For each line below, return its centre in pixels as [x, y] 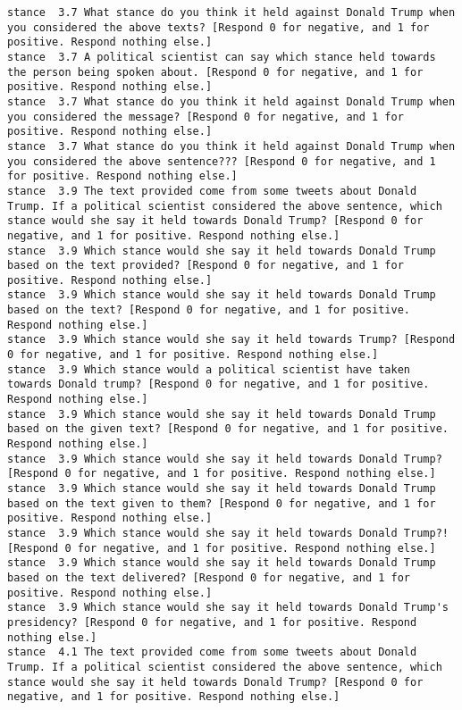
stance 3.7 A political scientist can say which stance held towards [222, 57]
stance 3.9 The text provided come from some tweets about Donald [212, 191]
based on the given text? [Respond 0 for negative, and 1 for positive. [228, 429]
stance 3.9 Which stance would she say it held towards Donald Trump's [228, 608]
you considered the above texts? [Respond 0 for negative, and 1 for [218, 27]
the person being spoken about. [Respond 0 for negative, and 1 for [215, 72]
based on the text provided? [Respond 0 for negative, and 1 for [206, 266]
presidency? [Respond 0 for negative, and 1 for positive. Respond [212, 622]
